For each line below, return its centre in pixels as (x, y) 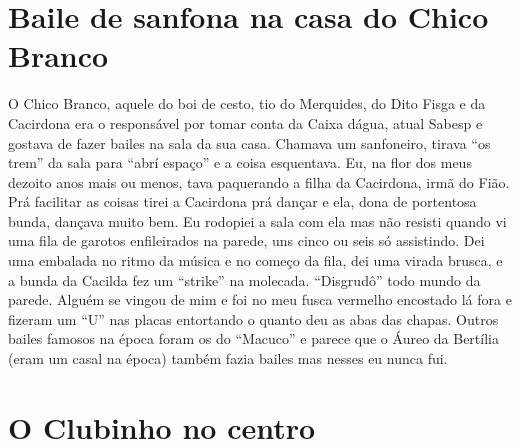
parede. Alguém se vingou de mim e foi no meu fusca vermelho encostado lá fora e (260, 299)
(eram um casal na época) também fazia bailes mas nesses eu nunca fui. (228, 358)
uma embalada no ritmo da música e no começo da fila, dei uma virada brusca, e (255, 260)
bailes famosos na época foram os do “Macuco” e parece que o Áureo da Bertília (253, 338)
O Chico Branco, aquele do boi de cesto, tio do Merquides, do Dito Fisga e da (247, 103)
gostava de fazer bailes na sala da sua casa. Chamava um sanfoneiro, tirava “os (249, 142)
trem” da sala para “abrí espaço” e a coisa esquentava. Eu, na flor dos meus (240, 162)
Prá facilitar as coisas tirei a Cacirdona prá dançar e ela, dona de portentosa (242, 201)
